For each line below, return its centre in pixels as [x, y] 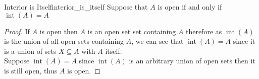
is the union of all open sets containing [64, 41]
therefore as [204, 31]
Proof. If [17, 31]
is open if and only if [190, 7]
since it [244, 41]
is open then [59, 31]
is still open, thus [31, 70]
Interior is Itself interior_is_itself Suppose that [76, 7]
